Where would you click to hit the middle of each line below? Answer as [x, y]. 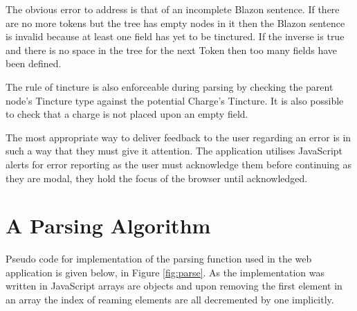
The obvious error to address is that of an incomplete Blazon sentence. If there [173, 9]
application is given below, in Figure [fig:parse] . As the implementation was [165, 272]
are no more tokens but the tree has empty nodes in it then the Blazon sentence [175, 23]
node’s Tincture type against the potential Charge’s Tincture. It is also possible [175, 100]
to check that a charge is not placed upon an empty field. [127, 114]
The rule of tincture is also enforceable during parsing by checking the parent [170, 86]
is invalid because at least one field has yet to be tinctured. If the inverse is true [175, 36]
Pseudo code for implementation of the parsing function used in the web [159, 259]
